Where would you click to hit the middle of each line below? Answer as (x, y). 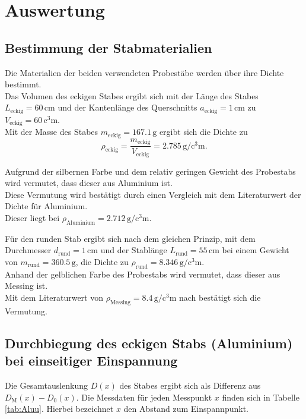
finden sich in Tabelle (261, 397)
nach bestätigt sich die (220, 297)
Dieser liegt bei (32, 218)
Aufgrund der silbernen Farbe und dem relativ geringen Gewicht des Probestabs (150, 171)
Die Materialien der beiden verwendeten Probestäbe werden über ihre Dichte (144, 72)
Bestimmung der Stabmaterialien (109, 47)
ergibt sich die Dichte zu (203, 132)
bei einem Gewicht (256, 250)
